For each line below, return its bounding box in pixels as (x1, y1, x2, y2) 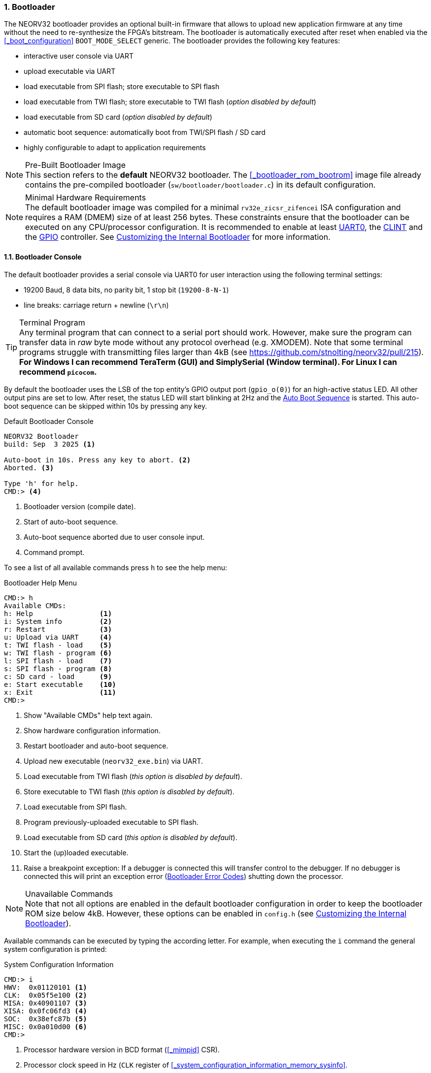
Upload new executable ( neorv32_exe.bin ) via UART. (24, 756, 203, 765)
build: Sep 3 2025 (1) (4, 440, 96, 448)
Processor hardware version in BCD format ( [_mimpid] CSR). (24, 1045, 220, 1054)
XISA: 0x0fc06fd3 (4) (4, 1007, 87, 1015)
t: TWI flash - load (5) (4, 641, 112, 649)
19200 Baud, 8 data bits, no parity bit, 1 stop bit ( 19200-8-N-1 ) (24, 285, 229, 294)
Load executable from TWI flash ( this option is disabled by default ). (24, 772, 242, 780)
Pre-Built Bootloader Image (25, 160, 126, 170)
